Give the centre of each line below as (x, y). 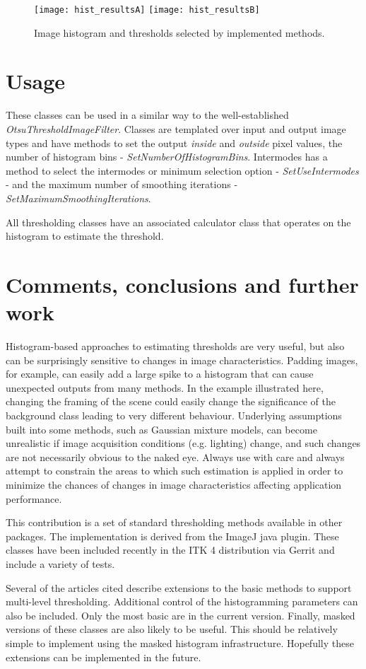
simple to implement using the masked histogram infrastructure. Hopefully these (180, 642)
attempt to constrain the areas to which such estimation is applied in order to (175, 471)
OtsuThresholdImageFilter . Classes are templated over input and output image (176, 128)
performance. (34, 498)
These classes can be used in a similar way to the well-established (147, 115)
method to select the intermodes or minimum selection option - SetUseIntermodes (182, 170)
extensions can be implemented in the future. (104, 657)
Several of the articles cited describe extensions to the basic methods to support (179, 587)
